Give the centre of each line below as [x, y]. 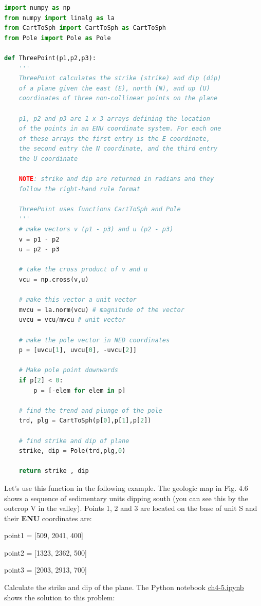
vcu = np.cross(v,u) [54, 280]
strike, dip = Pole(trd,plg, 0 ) [72, 451]
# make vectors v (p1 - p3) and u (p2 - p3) [96, 229]
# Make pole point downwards [68, 370]
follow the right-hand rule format [79, 189]
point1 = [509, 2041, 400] [44, 535]
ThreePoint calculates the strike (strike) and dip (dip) [120, 78]
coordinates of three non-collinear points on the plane [118, 98]
